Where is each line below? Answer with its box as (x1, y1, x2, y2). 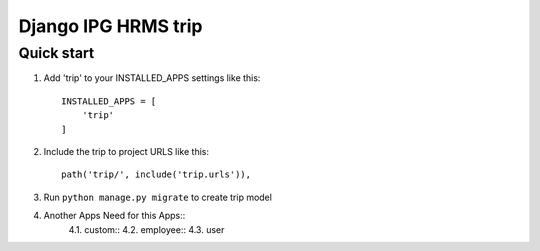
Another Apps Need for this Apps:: (43, 210, 186, 222)
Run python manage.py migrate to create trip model (43, 191, 272, 203)
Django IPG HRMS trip (18, 15, 204, 37)
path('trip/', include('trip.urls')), (61, 169, 252, 180)
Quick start (18, 44, 95, 62)
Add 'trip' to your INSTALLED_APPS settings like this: (43, 72, 261, 84)
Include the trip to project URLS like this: (43, 145, 210, 157)
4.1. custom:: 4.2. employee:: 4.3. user (68, 223, 225, 235)
